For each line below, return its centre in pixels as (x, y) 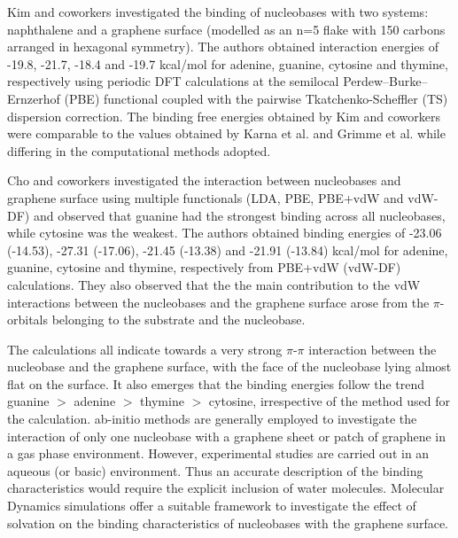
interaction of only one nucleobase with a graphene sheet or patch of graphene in (226, 436)
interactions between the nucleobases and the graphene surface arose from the (218, 302)
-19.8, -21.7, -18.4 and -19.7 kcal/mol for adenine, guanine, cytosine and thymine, (228, 63)
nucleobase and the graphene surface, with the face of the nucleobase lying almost (229, 366)
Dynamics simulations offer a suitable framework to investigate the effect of (212, 506)
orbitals (28, 320)
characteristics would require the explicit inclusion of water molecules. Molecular (226, 488)
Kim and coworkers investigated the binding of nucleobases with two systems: (218, 12)
